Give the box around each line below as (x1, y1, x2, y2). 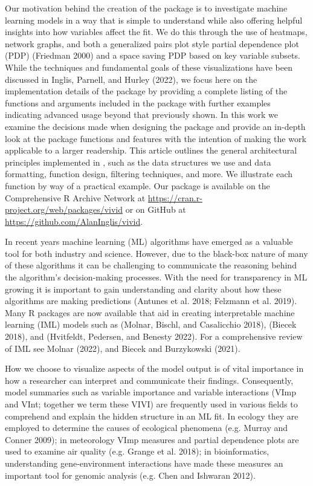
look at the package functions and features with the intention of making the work (5, 132, 306, 144)
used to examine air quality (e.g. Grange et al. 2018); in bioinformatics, (5, 445, 269, 458)
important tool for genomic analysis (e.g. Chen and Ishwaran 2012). (5, 468, 256, 481)
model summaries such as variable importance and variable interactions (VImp (5, 386, 297, 398)
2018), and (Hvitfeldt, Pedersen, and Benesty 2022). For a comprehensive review (5, 330, 303, 343)
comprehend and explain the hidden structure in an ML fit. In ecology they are (5, 409, 298, 422)
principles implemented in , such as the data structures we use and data (5, 155, 271, 168)
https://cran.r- (147, 191, 202, 204)
